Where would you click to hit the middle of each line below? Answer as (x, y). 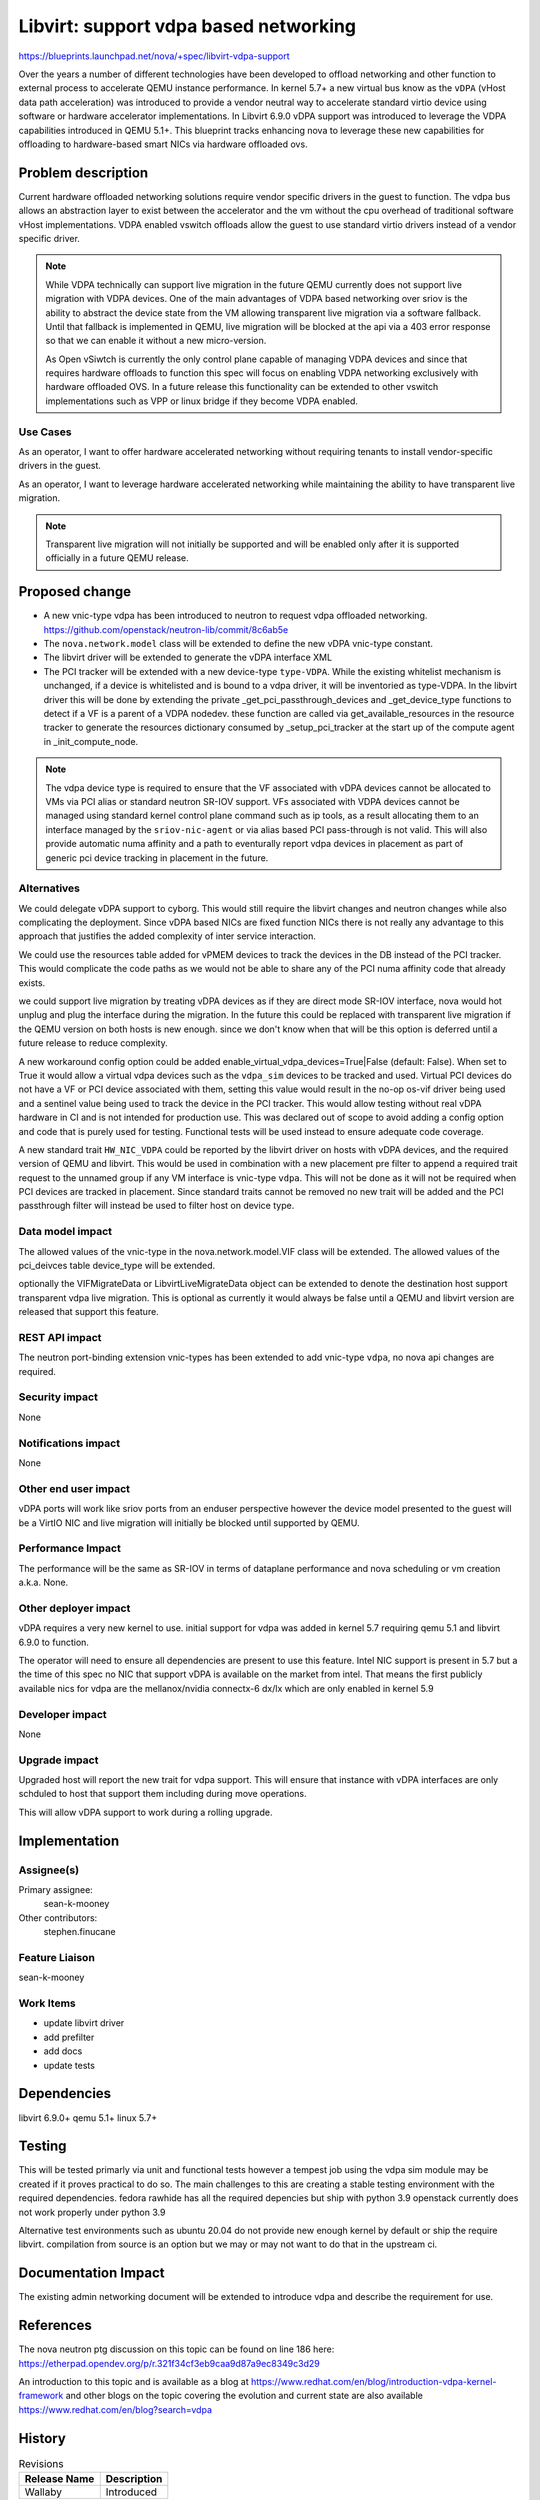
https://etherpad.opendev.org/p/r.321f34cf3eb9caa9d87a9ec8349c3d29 (169, 2363)
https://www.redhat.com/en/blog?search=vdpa (115, 2409)
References (55, 2325)
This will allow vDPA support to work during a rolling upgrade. (145, 1812)
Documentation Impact (91, 2273)
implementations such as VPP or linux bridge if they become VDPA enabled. (202, 401)
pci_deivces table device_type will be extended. (117, 1265)
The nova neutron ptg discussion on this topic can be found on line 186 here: (176, 2349)
